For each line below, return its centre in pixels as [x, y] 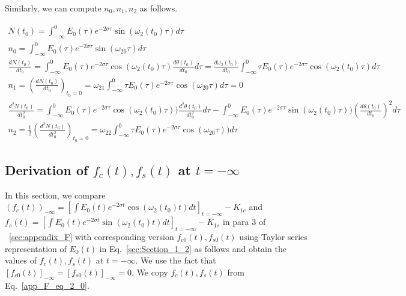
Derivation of [47, 169]
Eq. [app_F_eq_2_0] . [47, 285]
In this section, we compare [55, 195]
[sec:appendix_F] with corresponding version [92, 236]
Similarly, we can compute [53, 8]
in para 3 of [244, 222]
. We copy [150, 272]
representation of [36, 248]
